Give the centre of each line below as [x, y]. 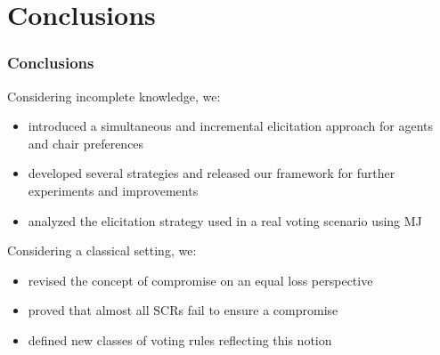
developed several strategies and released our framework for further [212, 173]
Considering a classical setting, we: [102, 250]
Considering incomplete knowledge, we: [114, 96]
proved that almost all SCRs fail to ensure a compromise [183, 310]
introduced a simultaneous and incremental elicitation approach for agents [231, 126]
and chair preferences [86, 143]
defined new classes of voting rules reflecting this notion [180, 339]
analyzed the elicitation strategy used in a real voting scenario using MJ [225, 220]
